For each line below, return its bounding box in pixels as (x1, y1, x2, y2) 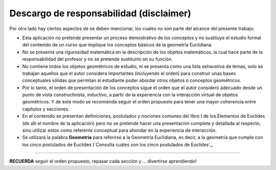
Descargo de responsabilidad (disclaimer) (9, 8, 192, 19)
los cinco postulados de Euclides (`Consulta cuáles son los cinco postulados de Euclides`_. (22, 141, 214, 148)
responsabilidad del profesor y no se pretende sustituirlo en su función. (22, 56, 173, 62)
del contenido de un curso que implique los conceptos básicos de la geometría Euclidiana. (22, 42, 213, 48)
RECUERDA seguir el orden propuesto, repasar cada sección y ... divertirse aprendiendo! (9, 158, 197, 164)
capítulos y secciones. (22, 106, 70, 112)
